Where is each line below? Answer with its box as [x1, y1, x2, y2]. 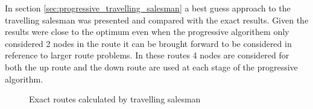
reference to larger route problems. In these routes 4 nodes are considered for [5, 49, 289, 61]
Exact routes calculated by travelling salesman [29, 93, 201, 105]
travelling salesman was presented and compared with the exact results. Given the [5, 13, 309, 26]
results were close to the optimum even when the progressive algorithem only [5, 25, 289, 38]
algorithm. [5, 72, 43, 85]
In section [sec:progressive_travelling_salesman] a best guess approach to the [5, 2, 291, 14]
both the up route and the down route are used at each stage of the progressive [5, 60, 298, 73]
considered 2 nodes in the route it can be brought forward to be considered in [5, 37, 292, 49]
